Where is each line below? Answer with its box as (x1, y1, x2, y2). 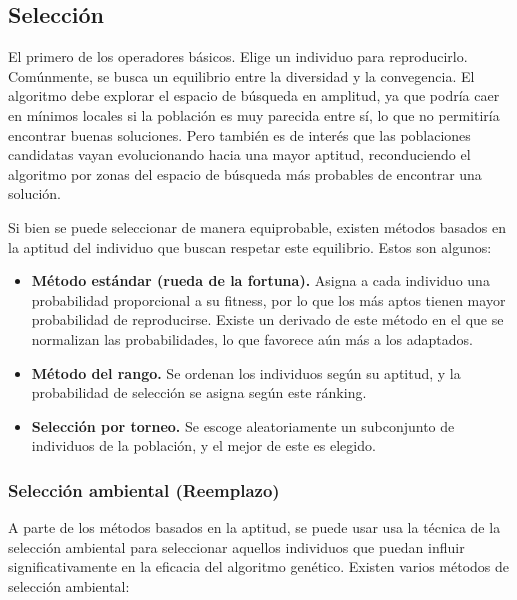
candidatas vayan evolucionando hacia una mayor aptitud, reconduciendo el (8, 144, 471, 165)
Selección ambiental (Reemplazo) (8, 477, 280, 502)
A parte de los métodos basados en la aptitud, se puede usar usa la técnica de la (8, 517, 501, 538)
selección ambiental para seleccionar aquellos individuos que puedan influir (8, 536, 465, 557)
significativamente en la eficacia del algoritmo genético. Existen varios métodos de (8, 556, 510, 577)
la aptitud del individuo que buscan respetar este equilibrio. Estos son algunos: (8, 236, 492, 257)
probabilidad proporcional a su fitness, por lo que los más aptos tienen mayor (31, 289, 506, 310)
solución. (8, 183, 61, 204)
